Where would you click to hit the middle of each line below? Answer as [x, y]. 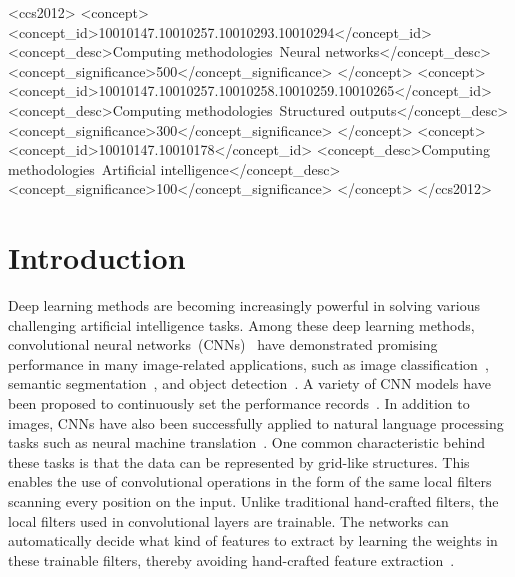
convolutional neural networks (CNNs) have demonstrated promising [223, 344]
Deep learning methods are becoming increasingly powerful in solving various [244, 305]
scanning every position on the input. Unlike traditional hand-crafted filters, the [253, 501]
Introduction [97, 257]
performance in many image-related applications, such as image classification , [248, 363]
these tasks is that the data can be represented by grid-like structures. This [239, 461]
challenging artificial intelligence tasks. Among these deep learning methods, [241, 324]
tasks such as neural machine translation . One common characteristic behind [247, 442]
